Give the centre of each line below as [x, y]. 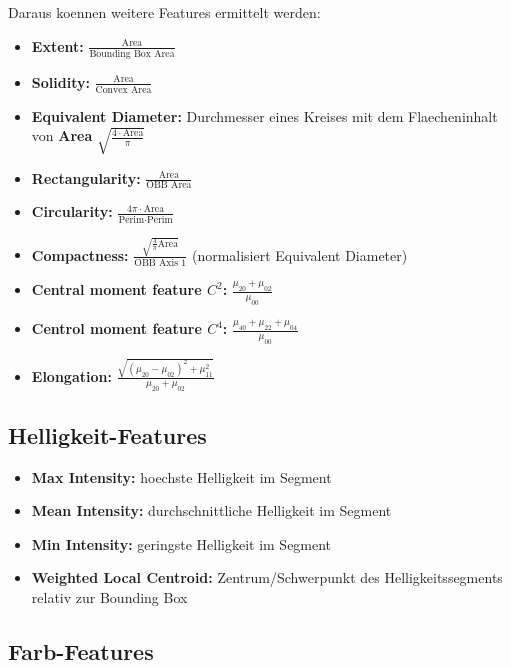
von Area [62, 135]
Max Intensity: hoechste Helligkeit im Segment [181, 476]
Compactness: [80, 254]
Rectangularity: [86, 177]
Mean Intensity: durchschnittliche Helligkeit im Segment [211, 510]
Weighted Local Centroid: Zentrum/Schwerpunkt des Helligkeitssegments [267, 577]
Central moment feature [116, 289]
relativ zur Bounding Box [109, 596]
